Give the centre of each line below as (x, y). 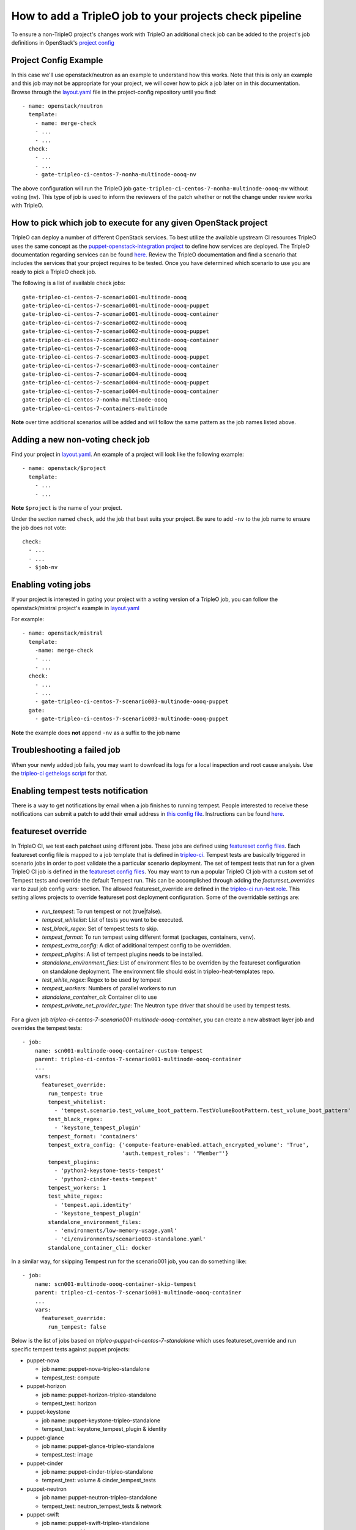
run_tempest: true (76, 1093)
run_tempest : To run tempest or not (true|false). (102, 911)
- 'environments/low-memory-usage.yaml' (116, 1230)
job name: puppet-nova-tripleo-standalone (96, 1369)
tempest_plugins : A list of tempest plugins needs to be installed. (122, 954)
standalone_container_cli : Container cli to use (99, 997)
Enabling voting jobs (51, 585)
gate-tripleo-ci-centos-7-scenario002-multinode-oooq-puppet (116, 331)
